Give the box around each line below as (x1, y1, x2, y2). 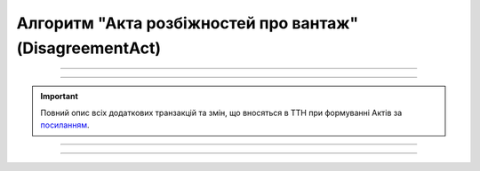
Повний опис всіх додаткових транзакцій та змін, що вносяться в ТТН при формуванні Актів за (40, 107, 403, 118)
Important (40, 91, 79, 102)
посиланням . (40, 120, 90, 130)
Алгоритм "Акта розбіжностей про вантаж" (16, 13, 359, 33)
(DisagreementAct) (16, 38, 162, 58)
